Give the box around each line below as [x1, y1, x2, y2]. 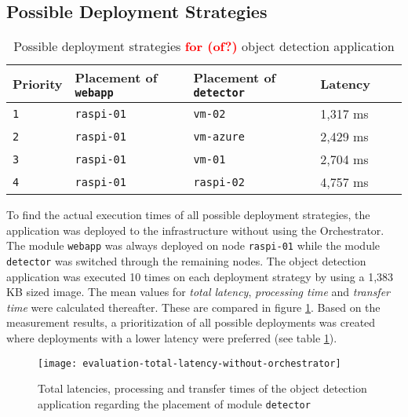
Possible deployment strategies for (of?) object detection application [13, 37, 395, 56]
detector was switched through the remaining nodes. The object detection [6, 253, 366, 269]
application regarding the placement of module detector [38, 395, 311, 412]
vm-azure [193, 130, 245, 143]
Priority [13, 75, 63, 93]
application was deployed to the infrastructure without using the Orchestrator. [6, 221, 384, 238]
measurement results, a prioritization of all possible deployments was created [6, 314, 376, 331]
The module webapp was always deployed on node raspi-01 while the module [6, 237, 381, 254]
